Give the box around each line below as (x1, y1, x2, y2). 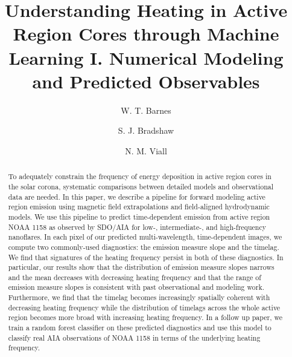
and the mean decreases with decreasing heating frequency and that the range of (8, 272, 261, 282)
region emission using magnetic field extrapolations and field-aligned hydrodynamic (8, 201, 270, 212)
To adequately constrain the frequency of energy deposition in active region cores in (8, 171, 271, 182)
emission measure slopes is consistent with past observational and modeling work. (8, 282, 264, 292)
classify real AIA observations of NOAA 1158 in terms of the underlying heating (8, 332, 261, 342)
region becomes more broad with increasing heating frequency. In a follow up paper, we (8, 312, 282, 323)
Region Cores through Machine (13, 21, 279, 46)
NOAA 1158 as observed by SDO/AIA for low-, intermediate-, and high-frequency (8, 221, 266, 232)
